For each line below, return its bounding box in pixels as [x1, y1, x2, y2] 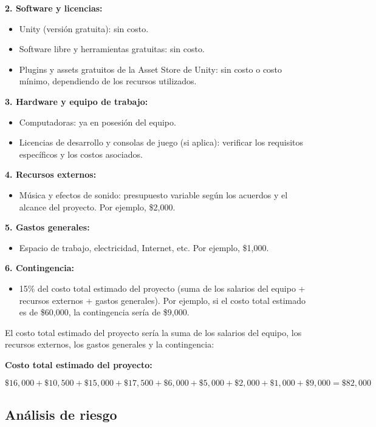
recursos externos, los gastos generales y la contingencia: [5, 338, 214, 351]
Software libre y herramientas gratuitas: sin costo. [19, 42, 205, 55]
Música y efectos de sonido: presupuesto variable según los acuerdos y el [19, 188, 288, 201]
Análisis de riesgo [5, 405, 117, 423]
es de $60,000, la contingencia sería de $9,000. [19, 306, 190, 318]
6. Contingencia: [5, 261, 75, 274]
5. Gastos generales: [5, 221, 90, 234]
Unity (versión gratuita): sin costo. [19, 22, 149, 35]
